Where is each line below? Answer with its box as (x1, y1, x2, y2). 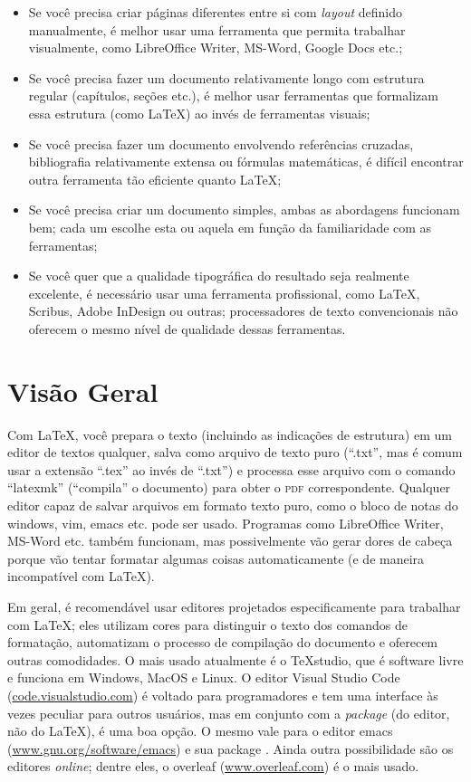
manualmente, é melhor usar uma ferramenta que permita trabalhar (28, 20, 406, 39)
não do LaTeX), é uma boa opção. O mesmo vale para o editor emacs (7, 721, 393, 740)
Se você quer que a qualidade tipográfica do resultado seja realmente (28, 266, 409, 285)
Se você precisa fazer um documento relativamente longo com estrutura (28, 68, 425, 87)
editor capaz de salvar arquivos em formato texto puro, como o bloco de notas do (7, 496, 458, 514)
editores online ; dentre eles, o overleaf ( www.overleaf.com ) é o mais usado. (7, 757, 419, 776)
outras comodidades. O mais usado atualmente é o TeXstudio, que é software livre (7, 650, 464, 669)
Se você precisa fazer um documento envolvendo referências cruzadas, (28, 134, 414, 153)
